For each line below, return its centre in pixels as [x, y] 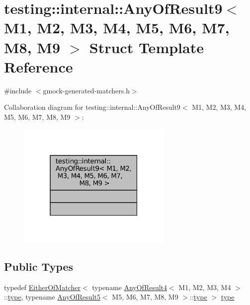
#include [18, 90]
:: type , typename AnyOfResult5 [52, 297]
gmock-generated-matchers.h [86, 90]
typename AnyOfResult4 [130, 287]
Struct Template [146, 47]
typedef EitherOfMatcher [42, 287]
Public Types [39, 266]
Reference [39, 66]
